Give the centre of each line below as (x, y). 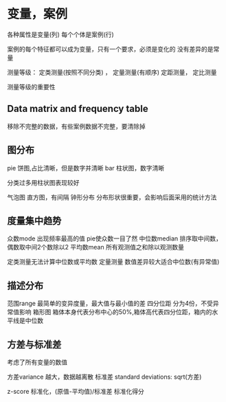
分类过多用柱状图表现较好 (43, 182)
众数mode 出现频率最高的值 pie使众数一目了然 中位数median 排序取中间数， (114, 238)
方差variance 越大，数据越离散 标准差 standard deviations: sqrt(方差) (104, 377)
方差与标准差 (34, 344)
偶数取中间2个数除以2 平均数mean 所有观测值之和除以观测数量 (95, 247)
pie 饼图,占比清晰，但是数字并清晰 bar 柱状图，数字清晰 (86, 168)
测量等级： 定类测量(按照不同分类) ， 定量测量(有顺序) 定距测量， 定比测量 (112, 72)
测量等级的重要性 (31, 87)
